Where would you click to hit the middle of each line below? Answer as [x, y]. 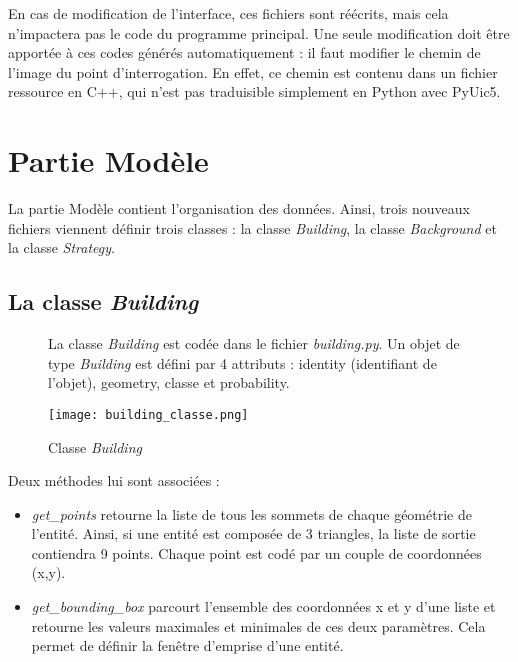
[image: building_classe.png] [148, 414]
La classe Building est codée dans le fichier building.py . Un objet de [254, 343]
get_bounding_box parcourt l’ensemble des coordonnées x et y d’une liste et [263, 606]
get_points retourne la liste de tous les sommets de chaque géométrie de [251, 513]
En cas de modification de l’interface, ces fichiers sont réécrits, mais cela [228, 13]
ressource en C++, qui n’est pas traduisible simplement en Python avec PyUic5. [254, 91]
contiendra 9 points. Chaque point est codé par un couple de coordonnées [256, 552]
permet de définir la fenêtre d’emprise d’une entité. [187, 645]
